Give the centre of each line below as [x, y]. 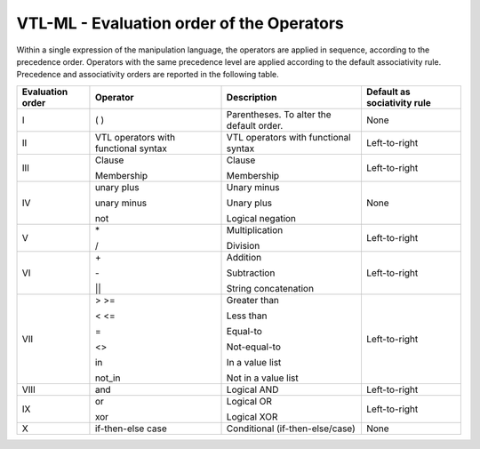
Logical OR [249, 401]
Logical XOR [252, 416]
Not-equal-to [254, 347]
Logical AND [252, 389]
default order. [255, 125]
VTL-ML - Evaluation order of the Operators [180, 23]
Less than [247, 316]
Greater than [253, 300]
